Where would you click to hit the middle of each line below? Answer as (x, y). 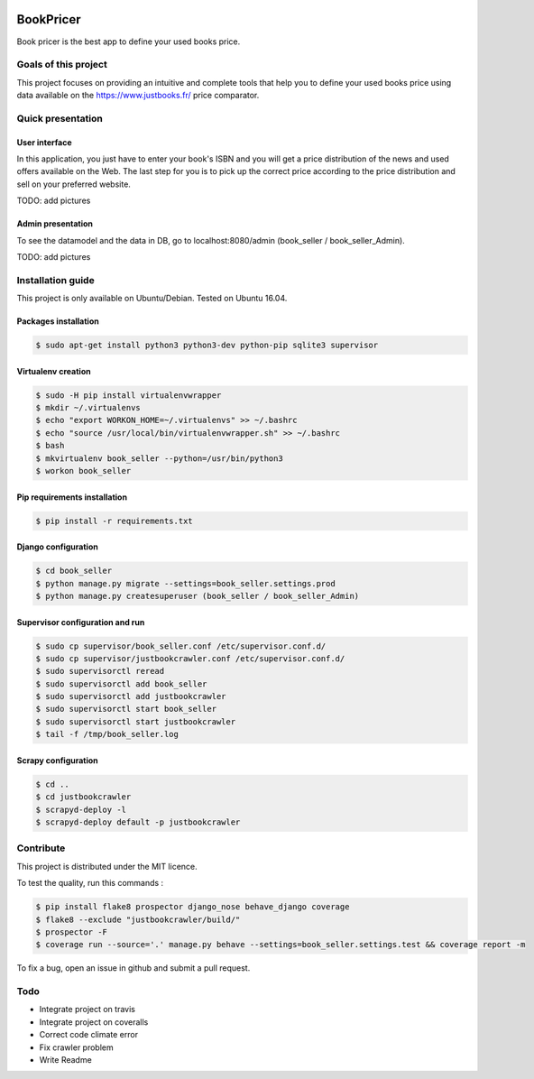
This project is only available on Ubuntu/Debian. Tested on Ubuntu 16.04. (152, 299)
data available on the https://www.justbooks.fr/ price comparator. (138, 96)
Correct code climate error (89, 1035)
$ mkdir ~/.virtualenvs (88, 408)
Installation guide (55, 280)
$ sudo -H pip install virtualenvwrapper (129, 395)
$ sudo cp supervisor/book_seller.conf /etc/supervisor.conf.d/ (181, 646)
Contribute (41, 848)
